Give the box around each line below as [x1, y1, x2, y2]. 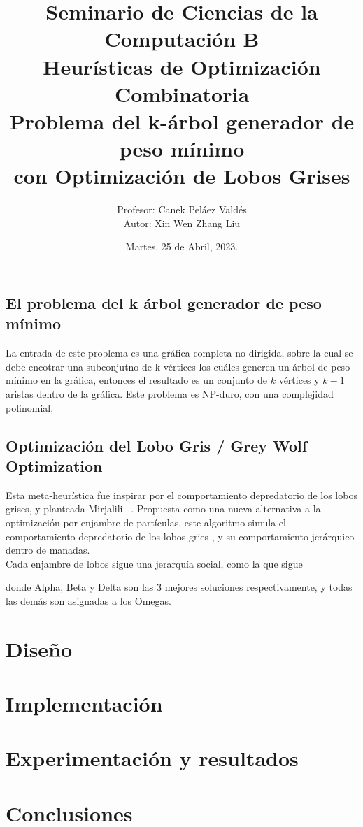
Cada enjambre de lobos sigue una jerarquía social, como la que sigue [6, 556, 303, 570]
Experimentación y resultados [6, 744, 299, 772]
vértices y [278, 373, 320, 387]
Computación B [104, 24, 259, 53]
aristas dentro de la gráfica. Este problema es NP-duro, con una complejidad [6, 387, 334, 401]
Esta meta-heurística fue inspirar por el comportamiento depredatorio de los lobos [6, 487, 357, 502]
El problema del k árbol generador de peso [6, 292, 322, 314]
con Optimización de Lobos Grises [13, 161, 350, 190]
